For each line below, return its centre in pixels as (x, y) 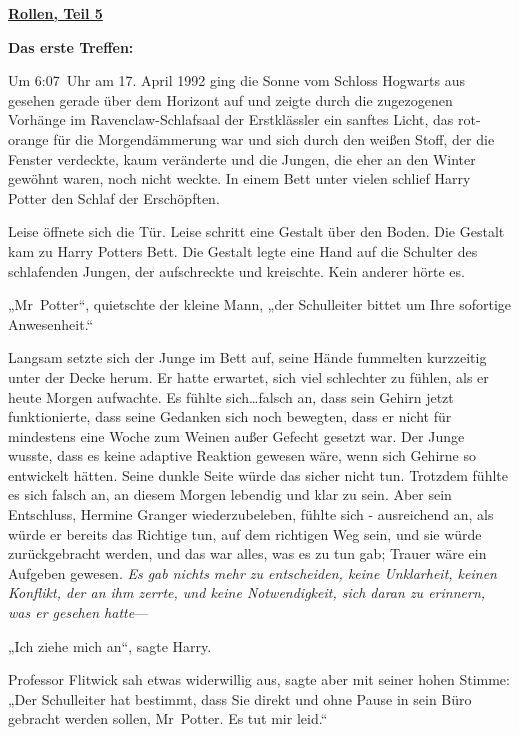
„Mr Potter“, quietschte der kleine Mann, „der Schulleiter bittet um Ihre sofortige (260, 304)
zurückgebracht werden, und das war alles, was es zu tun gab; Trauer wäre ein (247, 553)
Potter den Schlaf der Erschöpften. (114, 197)
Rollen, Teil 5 (55, 13)
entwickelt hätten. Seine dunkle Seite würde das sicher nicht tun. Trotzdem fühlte (258, 474)
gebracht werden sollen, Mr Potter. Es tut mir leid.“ (168, 718)
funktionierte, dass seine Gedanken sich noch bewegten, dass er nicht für (230, 416)
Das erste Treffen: (71, 46)
